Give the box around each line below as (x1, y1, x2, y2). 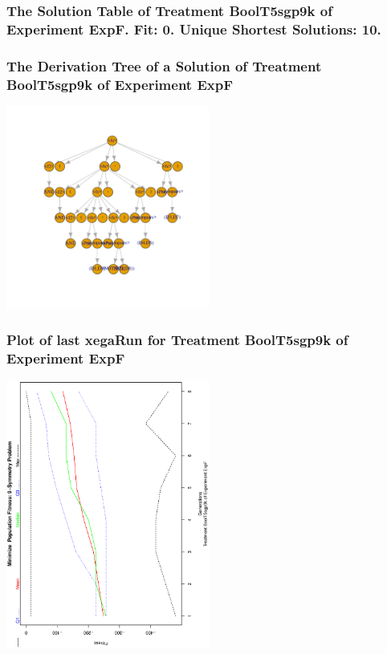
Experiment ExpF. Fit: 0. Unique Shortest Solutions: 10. (6, 18, 381, 39)
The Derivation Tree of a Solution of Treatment (6, 55, 322, 75)
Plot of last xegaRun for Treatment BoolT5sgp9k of (6, 330, 348, 350)
